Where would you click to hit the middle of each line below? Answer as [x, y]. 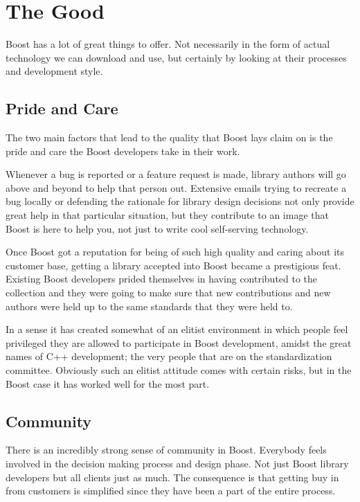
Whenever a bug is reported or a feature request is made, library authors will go [176, 174]
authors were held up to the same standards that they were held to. [149, 306]
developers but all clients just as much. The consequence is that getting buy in [172, 477]
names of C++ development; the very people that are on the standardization [169, 356]
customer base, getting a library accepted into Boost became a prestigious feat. [173, 265]
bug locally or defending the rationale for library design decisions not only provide [180, 201]
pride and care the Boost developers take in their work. [123, 151]
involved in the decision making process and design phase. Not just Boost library [177, 463]
